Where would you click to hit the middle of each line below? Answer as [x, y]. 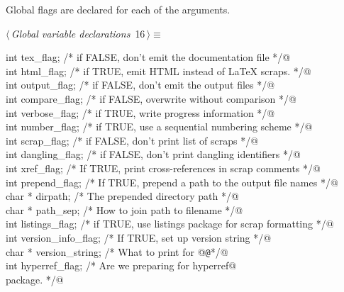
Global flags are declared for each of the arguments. [118, 9]
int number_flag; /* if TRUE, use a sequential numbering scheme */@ [159, 127]
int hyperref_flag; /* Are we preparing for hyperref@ [121, 265]
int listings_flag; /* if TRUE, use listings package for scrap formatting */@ [170, 224]
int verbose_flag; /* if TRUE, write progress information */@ [140, 112]
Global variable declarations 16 [78, 33]
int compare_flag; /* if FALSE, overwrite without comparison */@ [151, 98]
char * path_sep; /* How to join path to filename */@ [124, 209]
